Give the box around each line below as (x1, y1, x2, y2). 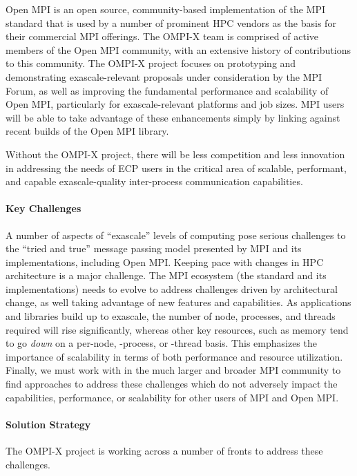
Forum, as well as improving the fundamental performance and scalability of (6, 83, 329, 97)
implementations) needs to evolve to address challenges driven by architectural (6, 281, 338, 296)
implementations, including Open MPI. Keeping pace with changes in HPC (6, 254, 324, 269)
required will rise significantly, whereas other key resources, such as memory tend (6, 322, 349, 336)
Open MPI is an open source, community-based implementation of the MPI (6, 2, 326, 16)
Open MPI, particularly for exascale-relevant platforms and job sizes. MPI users (6, 97, 345, 111)
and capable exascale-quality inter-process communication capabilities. (6, 174, 303, 189)
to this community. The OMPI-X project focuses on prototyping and (6, 56, 296, 70)
